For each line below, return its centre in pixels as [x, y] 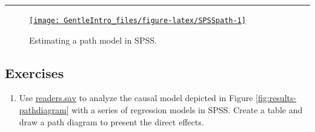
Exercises [35, 72]
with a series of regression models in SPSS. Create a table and [187, 110]
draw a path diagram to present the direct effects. [111, 121]
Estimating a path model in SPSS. [93, 40]
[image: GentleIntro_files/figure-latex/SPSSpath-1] [138, 21]
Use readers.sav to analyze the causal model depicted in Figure [136, 98]
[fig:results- [276, 98]
